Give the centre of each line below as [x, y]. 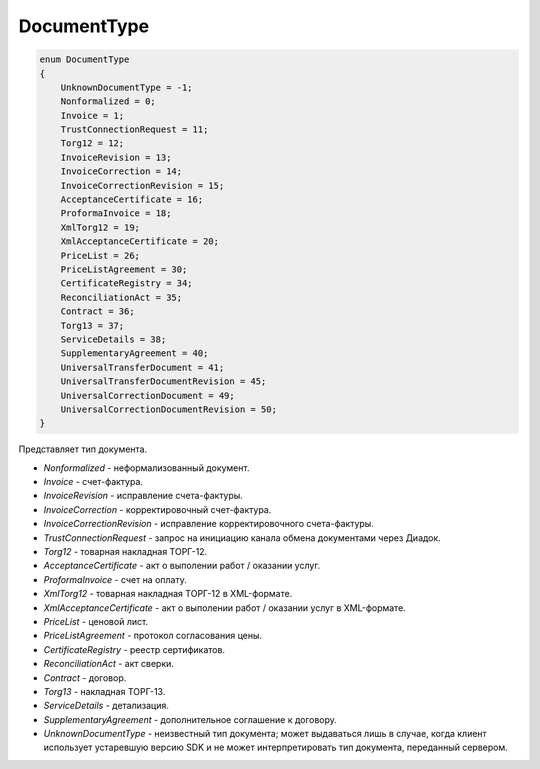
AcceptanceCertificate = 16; [132, 199]
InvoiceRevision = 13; [116, 157]
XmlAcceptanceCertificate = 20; [140, 241]
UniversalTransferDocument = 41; [142, 367]
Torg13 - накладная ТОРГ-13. [104, 691]
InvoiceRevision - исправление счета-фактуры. [143, 496]
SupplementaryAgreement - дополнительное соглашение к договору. [190, 719]
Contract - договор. [85, 677]
